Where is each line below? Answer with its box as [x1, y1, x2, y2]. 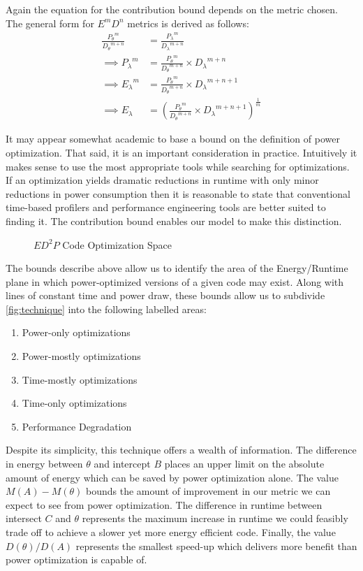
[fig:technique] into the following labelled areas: [6, 301, 207, 316]
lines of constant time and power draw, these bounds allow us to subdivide [6, 288, 325, 303]
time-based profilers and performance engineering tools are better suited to [6, 200, 326, 215]
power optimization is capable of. [6, 552, 147, 567]
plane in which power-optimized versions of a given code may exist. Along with [6, 274, 344, 289]
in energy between [6, 456, 83, 471]
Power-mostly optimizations [22, 349, 141, 363]
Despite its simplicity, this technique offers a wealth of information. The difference [6, 442, 357, 457]
